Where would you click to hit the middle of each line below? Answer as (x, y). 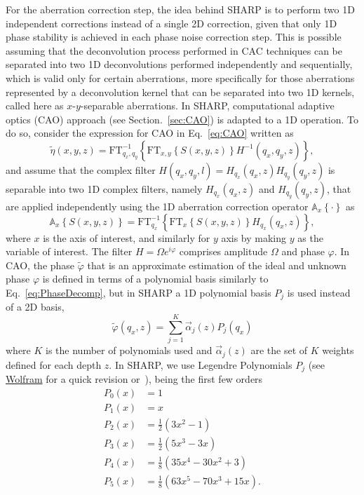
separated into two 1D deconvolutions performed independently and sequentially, (179, 64)
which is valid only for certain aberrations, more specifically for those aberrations (180, 77)
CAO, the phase (40, 265)
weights (338, 350)
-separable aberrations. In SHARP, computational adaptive (207, 106)
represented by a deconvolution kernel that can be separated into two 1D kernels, (180, 91)
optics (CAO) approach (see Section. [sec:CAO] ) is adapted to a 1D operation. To (182, 119)
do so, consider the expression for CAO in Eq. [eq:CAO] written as (150, 133)
